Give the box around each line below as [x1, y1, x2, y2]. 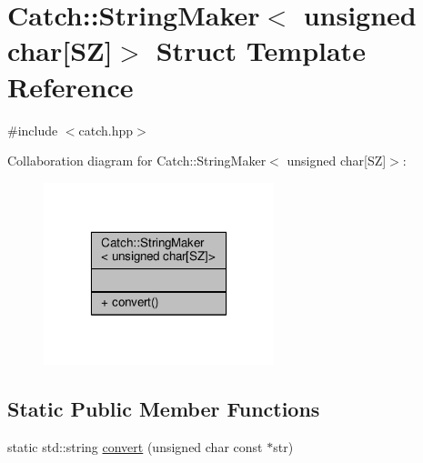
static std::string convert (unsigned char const [7, 437, 263, 456]
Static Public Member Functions [7, 394, 320, 422]
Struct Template [156, 32, 366, 69]
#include [7, 120, 58, 139]
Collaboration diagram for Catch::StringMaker [7, 151, 267, 170]
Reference [7, 67, 134, 105]
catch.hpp [78, 120, 134, 139]
